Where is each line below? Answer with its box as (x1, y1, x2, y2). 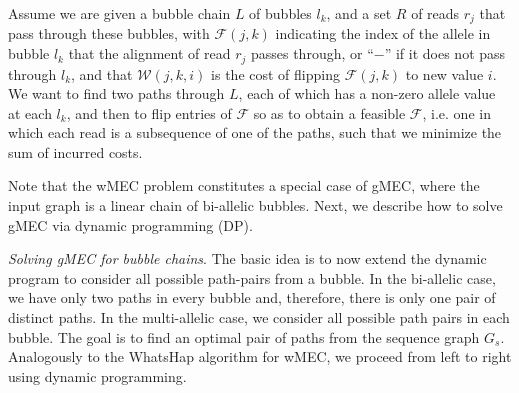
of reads (411, 3, 460, 23)
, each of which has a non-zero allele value (238, 83, 496, 104)
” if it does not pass (384, 43, 506, 64)
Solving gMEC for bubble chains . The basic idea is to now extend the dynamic (8, 248, 487, 269)
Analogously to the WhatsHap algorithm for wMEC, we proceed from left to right (8, 346, 512, 367)
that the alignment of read (68, 43, 231, 64)
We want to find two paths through (8, 83, 225, 104)
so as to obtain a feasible (253, 102, 406, 123)
